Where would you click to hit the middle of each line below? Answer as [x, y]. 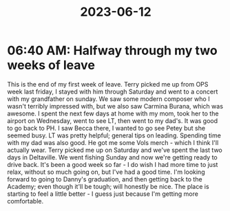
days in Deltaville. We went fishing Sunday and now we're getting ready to [113, 157]
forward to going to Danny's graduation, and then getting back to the [105, 179]
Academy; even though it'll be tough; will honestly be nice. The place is [108, 186]
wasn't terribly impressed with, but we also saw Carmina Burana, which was [115, 106]
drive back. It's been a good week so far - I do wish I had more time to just [113, 164]
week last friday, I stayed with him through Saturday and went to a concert [113, 91]
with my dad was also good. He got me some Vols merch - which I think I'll [113, 142]
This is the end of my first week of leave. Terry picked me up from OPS [108, 84]
